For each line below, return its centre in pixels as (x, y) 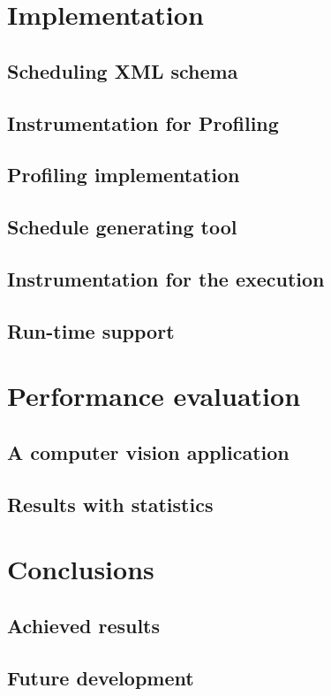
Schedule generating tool (122, 227)
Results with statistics (110, 504)
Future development (101, 677)
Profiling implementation (124, 175)
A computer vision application (148, 451)
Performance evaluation (154, 396)
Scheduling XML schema (123, 70)
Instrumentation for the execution (166, 278)
